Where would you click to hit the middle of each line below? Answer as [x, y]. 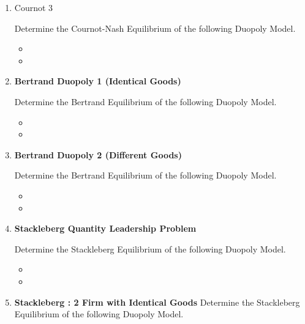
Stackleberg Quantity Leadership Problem [105, 228]
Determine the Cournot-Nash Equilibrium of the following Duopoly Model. [155, 28]
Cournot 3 [34, 7]
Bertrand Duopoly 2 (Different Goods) [98, 154]
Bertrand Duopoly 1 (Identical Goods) [98, 81]
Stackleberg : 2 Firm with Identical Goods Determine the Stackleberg [157, 302]
